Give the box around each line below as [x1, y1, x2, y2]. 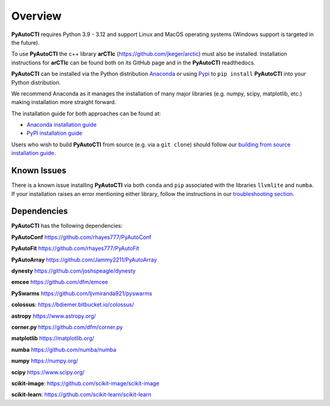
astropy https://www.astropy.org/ [11, 312, 96, 320]
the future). [11, 39, 40, 46]
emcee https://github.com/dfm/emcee [11, 279, 108, 286]
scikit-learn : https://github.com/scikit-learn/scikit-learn [11, 391, 152, 398]
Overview [11, 9, 62, 23]
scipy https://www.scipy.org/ [11, 368, 85, 376]
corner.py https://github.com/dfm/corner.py [11, 323, 123, 331]
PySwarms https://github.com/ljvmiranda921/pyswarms [11, 290, 153, 297]
